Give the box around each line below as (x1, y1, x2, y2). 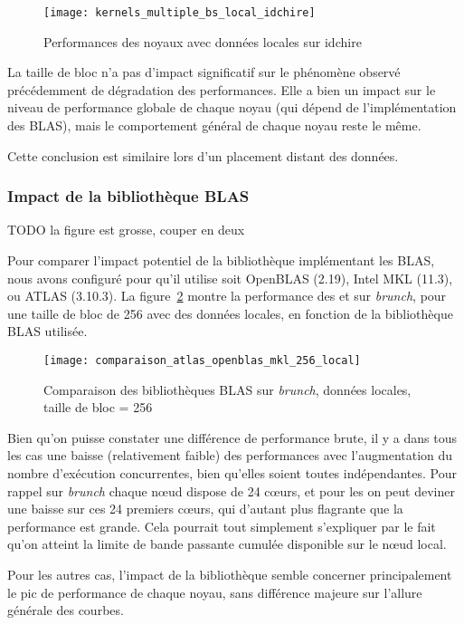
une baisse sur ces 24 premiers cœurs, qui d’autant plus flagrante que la (7, 499, 403, 518)
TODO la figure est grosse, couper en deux (7, 220, 245, 239)
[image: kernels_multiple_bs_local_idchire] (43, 6, 316, 19)
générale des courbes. (7, 601, 124, 620)
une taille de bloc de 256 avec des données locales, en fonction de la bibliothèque (7, 303, 453, 322)
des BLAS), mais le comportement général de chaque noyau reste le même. (7, 116, 421, 135)
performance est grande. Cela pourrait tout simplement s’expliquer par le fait (7, 516, 436, 535)
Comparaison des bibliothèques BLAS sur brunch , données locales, (43, 380, 412, 399)
